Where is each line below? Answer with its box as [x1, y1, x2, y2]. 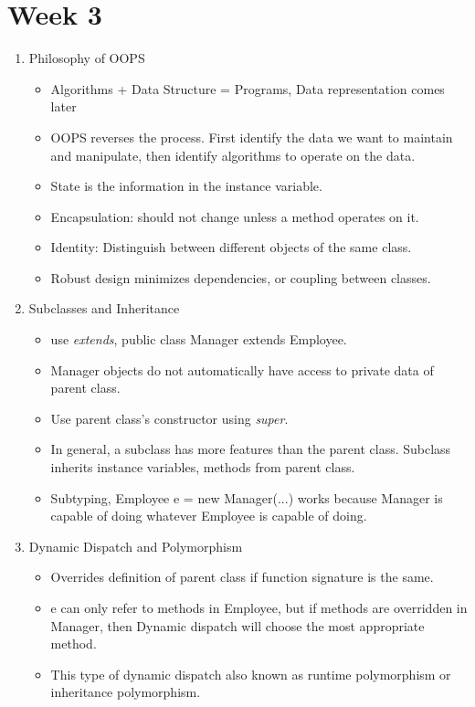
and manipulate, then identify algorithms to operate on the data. [50, 145, 416, 164]
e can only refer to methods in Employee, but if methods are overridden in [50, 598, 468, 617]
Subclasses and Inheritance [28, 299, 180, 318]
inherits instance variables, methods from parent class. [50, 458, 355, 477]
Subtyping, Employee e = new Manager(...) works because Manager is [50, 488, 443, 507]
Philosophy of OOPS [28, 48, 145, 68]
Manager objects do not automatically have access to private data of [50, 360, 434, 379]
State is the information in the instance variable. [50, 176, 322, 195]
